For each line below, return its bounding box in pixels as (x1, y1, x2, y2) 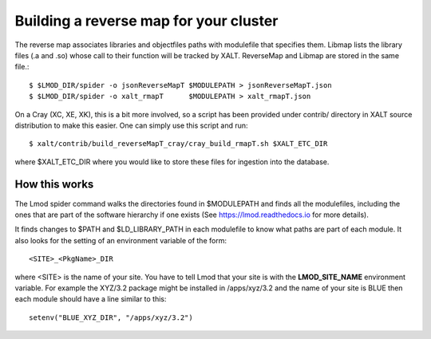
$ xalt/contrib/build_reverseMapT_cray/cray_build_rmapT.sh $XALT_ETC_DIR (29, 140, 328, 148)
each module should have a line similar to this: (14, 294, 167, 304)
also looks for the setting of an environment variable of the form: (14, 235, 227, 245)
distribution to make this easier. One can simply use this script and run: (14, 120, 248, 130)
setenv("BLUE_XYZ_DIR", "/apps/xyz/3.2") (29, 313, 193, 322)
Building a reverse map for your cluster (14, 12, 279, 30)
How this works (14, 178, 94, 191)
